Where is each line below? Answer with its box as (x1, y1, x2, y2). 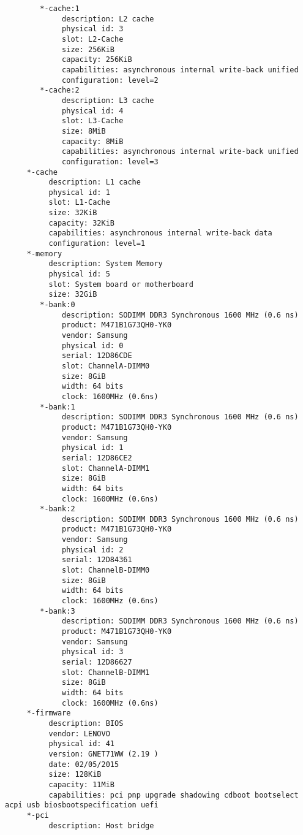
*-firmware (26, 709, 71, 718)
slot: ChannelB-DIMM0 (62, 566, 150, 575)
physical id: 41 (48, 739, 114, 749)
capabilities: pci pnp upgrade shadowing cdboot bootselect (48, 790, 299, 799)
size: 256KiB (62, 45, 114, 54)
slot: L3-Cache (62, 116, 124, 126)
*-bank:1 (40, 402, 75, 411)
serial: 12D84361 (62, 555, 132, 565)
